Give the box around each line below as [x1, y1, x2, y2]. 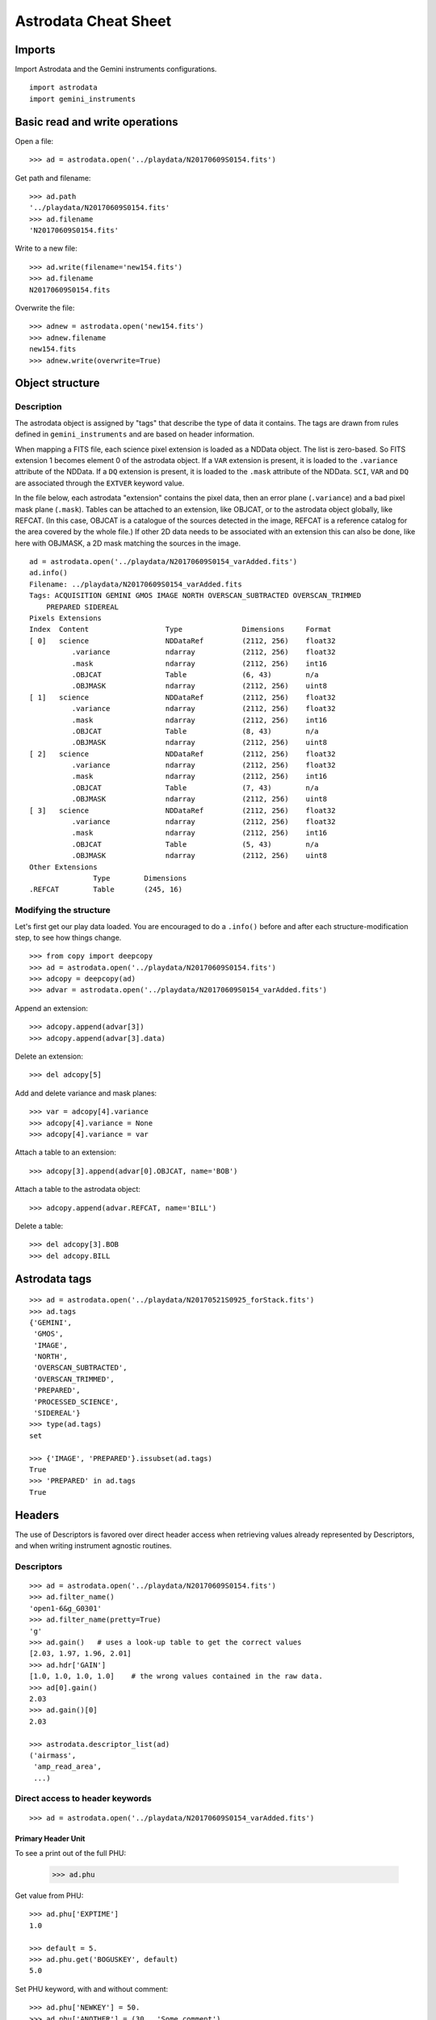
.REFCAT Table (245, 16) [29, 885, 183, 894]
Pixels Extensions [29, 614, 103, 623]
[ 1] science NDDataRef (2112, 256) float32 [29, 692, 336, 702]
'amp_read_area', [33, 1762, 103, 1771]
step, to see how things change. [15, 932, 122, 942]
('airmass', [29, 1750, 77, 1760]
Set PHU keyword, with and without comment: [15, 1984, 169, 1993]
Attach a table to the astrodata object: [15, 1185, 141, 1194]
